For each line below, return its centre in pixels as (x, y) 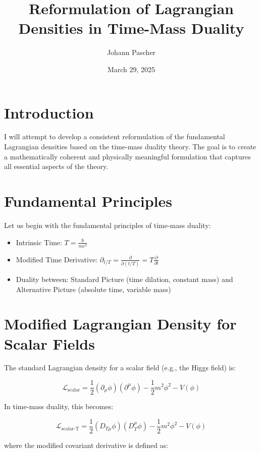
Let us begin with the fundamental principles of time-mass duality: (108, 225)
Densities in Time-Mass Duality (131, 28)
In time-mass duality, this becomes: (59, 406)
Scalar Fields (49, 343)
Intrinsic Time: (39, 242)
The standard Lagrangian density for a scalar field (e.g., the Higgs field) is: (120, 368)
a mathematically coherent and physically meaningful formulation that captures (127, 156)
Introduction (49, 112)
